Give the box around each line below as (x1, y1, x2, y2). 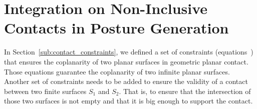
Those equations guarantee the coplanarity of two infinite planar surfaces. (4, 66, 230, 76)
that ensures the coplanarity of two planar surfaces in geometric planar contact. (4, 56, 248, 66)
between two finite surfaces (4, 85, 87, 96)
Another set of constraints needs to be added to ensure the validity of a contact (4, 76, 248, 86)
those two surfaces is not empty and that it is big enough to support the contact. (4, 95, 253, 106)
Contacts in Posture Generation (4, 17, 229, 38)
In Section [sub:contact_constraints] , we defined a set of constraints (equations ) (4, 46, 253, 57)
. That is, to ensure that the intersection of (119, 85, 251, 96)
